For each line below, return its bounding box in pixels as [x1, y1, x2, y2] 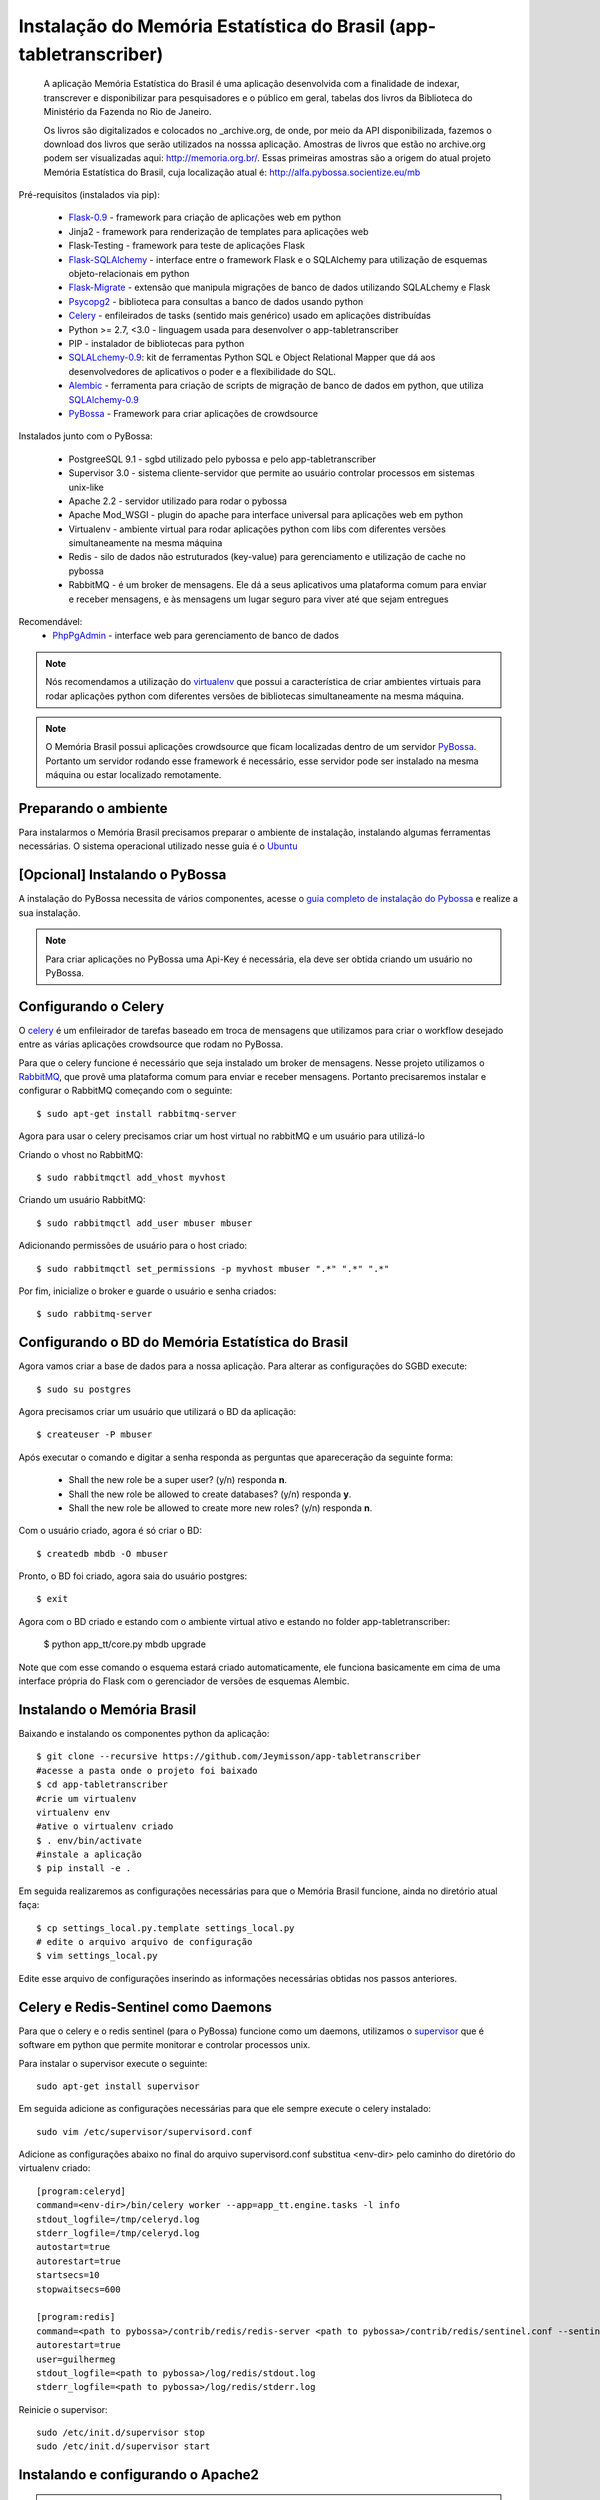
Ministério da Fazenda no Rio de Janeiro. [43, 106, 212, 118]
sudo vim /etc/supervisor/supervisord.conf [36, 2126, 253, 2137]
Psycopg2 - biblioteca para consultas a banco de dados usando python [68, 295, 364, 307]
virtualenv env [36, 1806, 111, 1818]
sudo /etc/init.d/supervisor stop [36, 2427, 205, 2439]
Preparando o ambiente [18, 800, 169, 817]
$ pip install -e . [36, 1863, 132, 1874]
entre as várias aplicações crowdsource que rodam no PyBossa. [18, 1038, 284, 1050]
